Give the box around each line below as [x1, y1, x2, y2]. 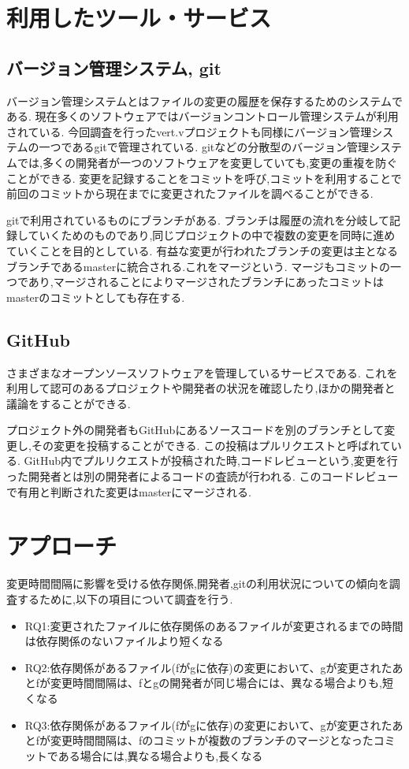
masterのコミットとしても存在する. [6, 288, 185, 305]
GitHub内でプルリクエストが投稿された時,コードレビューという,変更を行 [24, 452, 398, 469]
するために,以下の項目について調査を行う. [17, 590, 233, 607]
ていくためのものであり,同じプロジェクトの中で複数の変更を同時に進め [28, 227, 396, 243]
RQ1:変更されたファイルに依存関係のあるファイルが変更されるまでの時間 [24, 617, 403, 633]
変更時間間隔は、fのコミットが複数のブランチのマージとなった [50, 732, 374, 749]
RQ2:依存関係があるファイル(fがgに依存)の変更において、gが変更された [24, 659, 392, 675]
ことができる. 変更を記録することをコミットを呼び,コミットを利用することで [6, 169, 402, 186]
